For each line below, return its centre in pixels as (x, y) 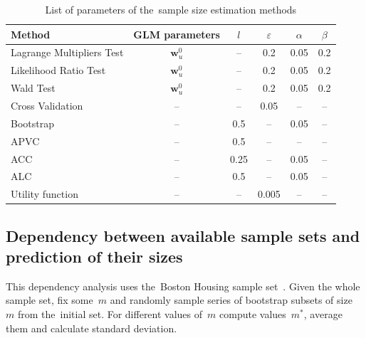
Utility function (45, 194)
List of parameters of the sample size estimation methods (171, 9)
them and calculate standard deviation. (91, 328)
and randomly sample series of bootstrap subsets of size (231, 300)
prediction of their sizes (94, 257)
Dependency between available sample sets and (183, 235)
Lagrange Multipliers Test (67, 52)
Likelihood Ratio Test (58, 70)
